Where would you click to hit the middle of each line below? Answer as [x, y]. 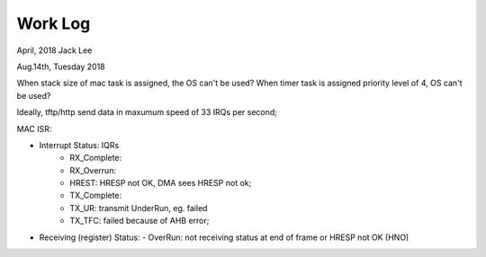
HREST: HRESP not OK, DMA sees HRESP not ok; [161, 183]
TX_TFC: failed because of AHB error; [139, 221]
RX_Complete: [96, 158]
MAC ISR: [34, 128]
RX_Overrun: [93, 170]
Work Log [54, 23]
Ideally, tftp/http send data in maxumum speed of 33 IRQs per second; [147, 112]
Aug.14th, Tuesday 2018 [61, 66]
